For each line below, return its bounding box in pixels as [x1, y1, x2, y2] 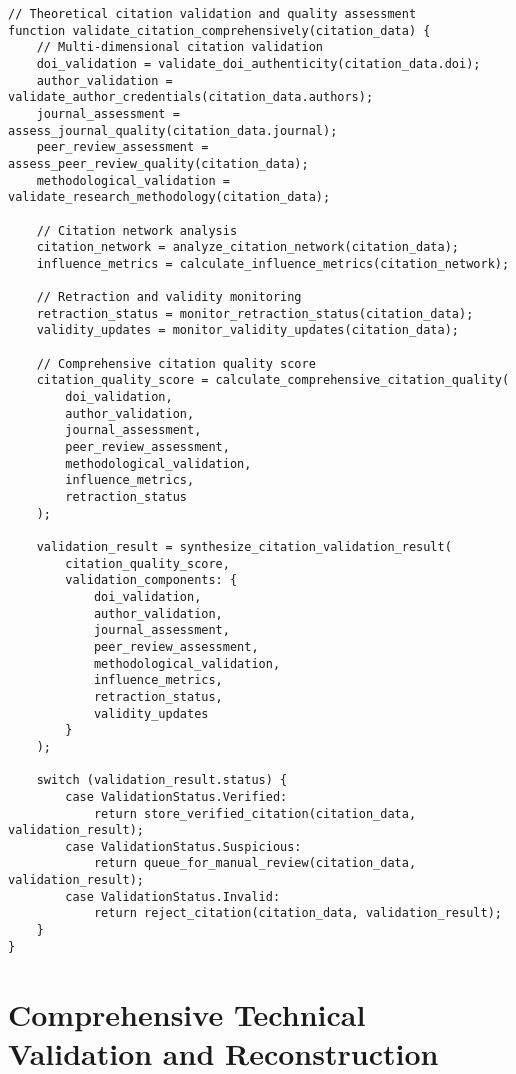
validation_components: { [65, 573, 238, 588]
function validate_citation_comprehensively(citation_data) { [8, 23, 431, 38]
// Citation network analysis [36, 223, 238, 238]
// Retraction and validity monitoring [36, 290, 302, 305]
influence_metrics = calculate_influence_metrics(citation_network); [36, 256, 510, 271]
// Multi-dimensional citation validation [36, 40, 323, 55]
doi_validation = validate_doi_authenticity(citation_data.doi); [36, 56, 481, 71]
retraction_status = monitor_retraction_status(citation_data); [36, 306, 474, 321]
